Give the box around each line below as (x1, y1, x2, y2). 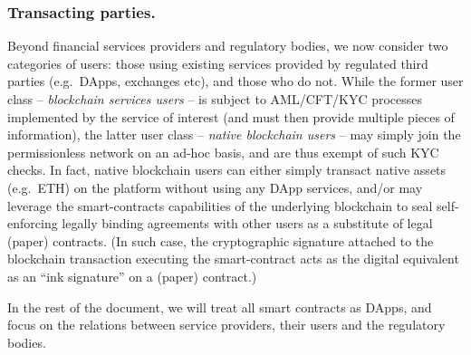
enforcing (7, 214, 58, 233)
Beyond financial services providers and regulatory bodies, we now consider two (7, 36, 448, 55)
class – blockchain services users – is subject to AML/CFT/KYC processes (7, 90, 423, 108)
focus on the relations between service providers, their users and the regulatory (7, 315, 446, 334)
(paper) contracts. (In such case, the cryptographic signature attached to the (7, 231, 434, 250)
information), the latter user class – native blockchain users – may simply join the (7, 125, 461, 144)
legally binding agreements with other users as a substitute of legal (62, 214, 433, 233)
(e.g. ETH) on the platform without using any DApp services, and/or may (7, 177, 423, 197)
